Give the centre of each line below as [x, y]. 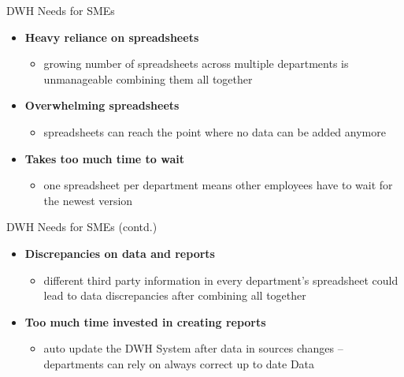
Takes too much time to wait [104, 158]
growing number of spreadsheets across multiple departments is [196, 63]
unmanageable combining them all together [148, 78]
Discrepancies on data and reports [120, 253]
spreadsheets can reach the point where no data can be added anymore [215, 131]
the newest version [88, 200]
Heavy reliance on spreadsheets [112, 37]
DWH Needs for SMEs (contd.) [82, 227]
